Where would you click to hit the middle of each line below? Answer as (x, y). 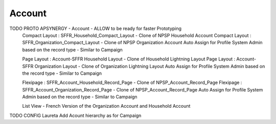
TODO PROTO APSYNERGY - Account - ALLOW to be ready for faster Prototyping (95, 28)
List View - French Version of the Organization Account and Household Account (106, 106)
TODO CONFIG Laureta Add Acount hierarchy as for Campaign (75, 115)
